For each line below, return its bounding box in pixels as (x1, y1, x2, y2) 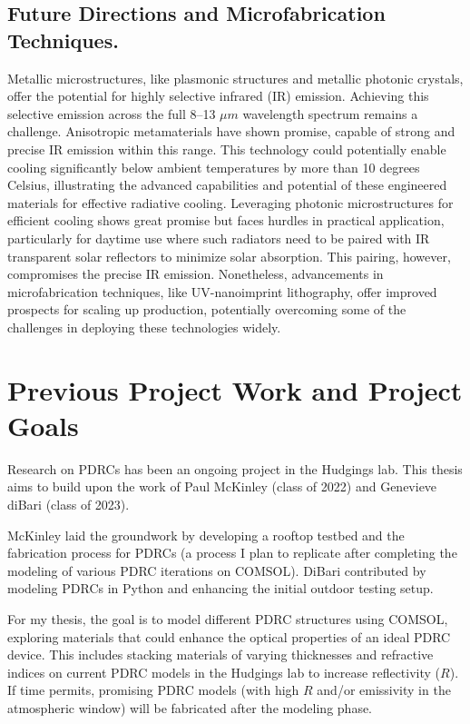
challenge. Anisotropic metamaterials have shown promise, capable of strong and (7, 122, 455, 141)
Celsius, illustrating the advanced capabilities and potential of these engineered (7, 175, 447, 194)
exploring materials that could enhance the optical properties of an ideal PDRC (7, 627, 451, 646)
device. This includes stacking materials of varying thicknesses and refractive (7, 645, 434, 664)
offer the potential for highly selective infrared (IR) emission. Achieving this (7, 86, 429, 105)
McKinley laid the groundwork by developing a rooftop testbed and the (7, 525, 405, 544)
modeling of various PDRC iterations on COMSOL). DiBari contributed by (7, 560, 426, 580)
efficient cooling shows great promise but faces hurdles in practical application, (7, 211, 445, 230)
